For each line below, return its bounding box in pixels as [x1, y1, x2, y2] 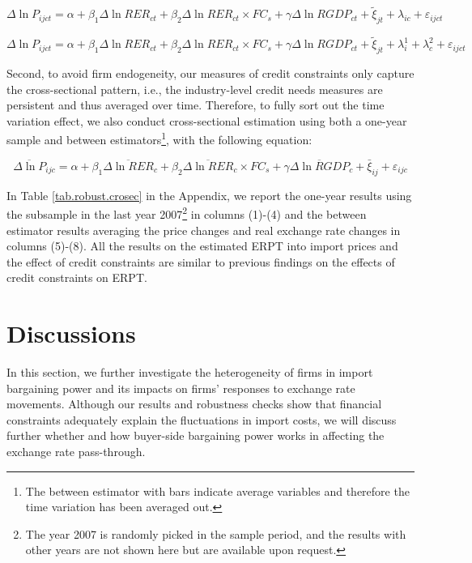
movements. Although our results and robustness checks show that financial [6, 395, 382, 412]
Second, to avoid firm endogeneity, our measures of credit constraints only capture [6, 65, 415, 82]
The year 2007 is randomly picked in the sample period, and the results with [25, 525, 406, 542]
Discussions [6, 317, 136, 350]
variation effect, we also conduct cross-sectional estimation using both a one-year [6, 112, 407, 129]
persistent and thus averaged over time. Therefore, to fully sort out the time [6, 96, 385, 113]
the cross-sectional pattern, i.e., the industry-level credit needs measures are [6, 80, 383, 97]
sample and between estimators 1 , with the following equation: [6, 129, 313, 148]
